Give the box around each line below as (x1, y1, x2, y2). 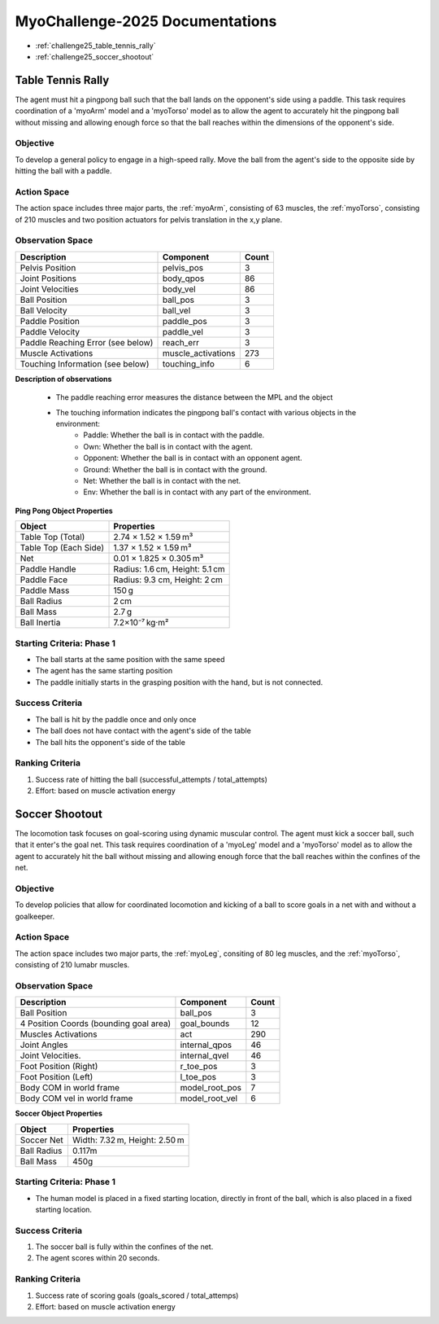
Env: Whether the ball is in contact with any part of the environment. (83, 487, 311, 497)
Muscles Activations (20, 1028, 98, 1040)
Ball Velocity (20, 305, 68, 316)
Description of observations (15, 374, 112, 384)
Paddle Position (20, 315, 80, 327)
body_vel (162, 283, 196, 295)
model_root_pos (180, 1082, 241, 1094)
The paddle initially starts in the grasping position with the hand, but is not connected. (35, 677, 324, 687)
